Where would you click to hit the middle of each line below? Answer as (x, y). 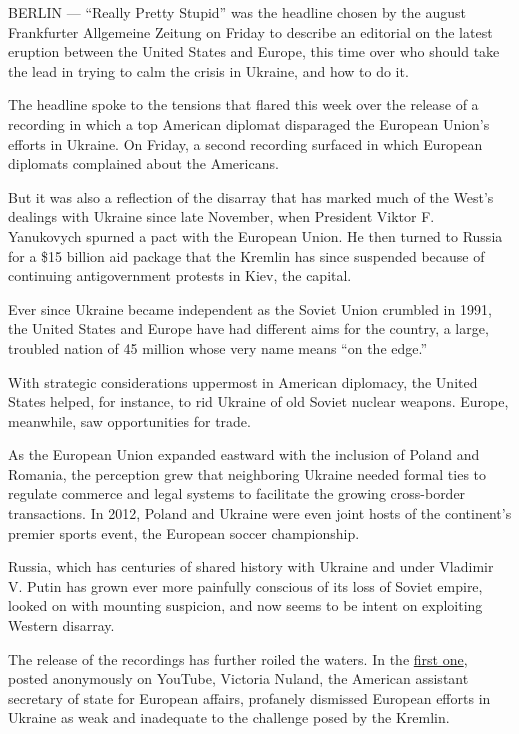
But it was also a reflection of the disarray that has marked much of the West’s (251, 196)
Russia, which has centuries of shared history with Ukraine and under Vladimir (251, 566)
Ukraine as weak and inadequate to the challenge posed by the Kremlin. (229, 717)
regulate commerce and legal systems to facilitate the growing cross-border (237, 493)
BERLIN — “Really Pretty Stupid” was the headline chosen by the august (237, 12)
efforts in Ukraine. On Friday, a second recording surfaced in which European (245, 143)
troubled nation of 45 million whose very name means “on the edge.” (218, 347)
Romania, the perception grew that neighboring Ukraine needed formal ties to (247, 473)
